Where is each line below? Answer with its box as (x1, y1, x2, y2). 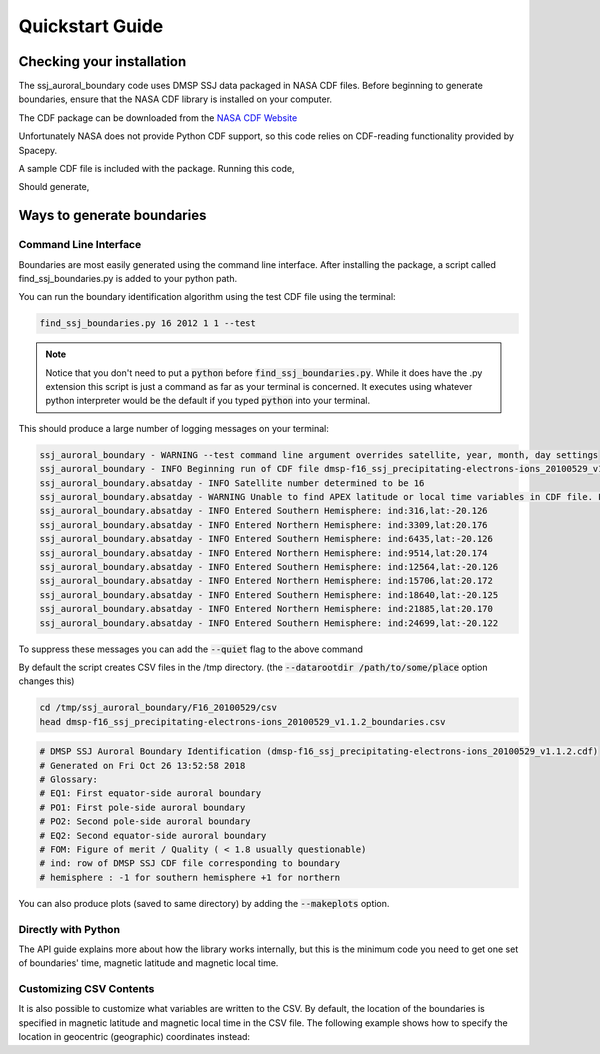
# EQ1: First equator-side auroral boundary (39, 788, 262, 799)
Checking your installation (18, 53, 187, 70)
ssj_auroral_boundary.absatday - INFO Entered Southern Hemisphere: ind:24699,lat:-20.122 (39, 617, 499, 629)
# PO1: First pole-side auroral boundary (39, 801, 246, 813)
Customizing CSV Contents (18, 982, 155, 996)
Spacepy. (18, 144, 58, 156)
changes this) (18, 675, 75, 687)
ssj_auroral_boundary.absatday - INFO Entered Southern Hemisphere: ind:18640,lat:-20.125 (39, 589, 499, 600)
